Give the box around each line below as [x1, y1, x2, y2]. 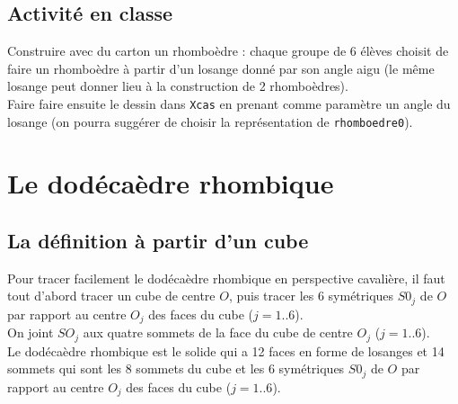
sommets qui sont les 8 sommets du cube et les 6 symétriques [7, 359, 345, 378]
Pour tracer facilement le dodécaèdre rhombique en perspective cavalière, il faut [7, 268, 445, 287]
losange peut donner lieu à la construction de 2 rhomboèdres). [7, 76, 348, 95]
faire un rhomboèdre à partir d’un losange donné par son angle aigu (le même [7, 58, 435, 77]
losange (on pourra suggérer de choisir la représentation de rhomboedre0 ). [7, 112, 413, 130]
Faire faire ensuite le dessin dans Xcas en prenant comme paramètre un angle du [7, 94, 451, 112]
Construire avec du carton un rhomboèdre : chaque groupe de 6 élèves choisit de [7, 41, 449, 60]
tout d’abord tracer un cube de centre [7, 286, 216, 305]
